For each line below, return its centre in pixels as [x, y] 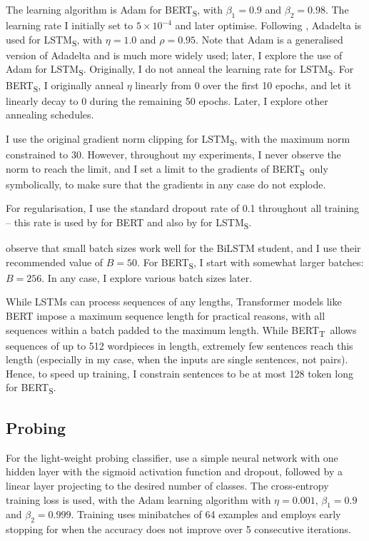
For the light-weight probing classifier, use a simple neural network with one [172, 457]
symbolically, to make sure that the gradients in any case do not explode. [166, 184]
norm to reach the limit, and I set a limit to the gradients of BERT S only [167, 169]
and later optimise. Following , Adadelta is [268, 25]
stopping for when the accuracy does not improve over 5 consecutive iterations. [178, 529]
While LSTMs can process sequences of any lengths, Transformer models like [174, 302]
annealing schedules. [50, 115]
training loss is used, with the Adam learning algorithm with [138, 499]
